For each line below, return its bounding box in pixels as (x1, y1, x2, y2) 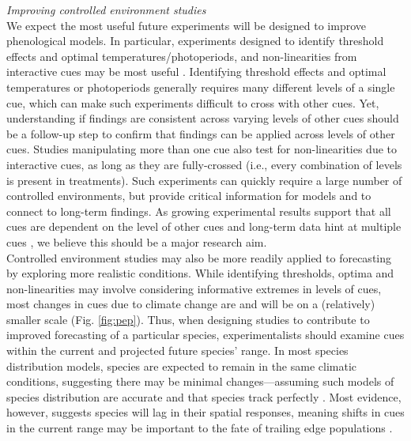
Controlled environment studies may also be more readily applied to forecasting (6, 249, 392, 266)
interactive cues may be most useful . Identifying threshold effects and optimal (6, 63, 386, 80)
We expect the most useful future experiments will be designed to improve (6, 17, 367, 33)
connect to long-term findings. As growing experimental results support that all (6, 202, 391, 219)
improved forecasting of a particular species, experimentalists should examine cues (6, 326, 405, 343)
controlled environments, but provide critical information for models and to (6, 187, 371, 204)
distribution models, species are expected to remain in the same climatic (6, 357, 357, 374)
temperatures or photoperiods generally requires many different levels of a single (6, 78, 395, 95)
